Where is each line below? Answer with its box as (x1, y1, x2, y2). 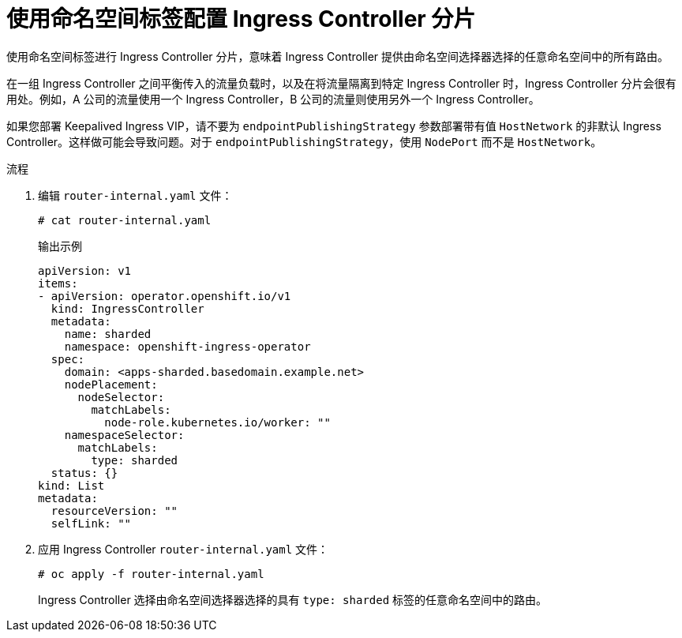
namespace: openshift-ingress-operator (64, 340, 311, 353)
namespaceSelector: (64, 428, 185, 441)
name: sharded (64, 327, 152, 340)
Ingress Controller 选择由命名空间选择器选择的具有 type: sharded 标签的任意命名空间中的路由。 (38, 592, 548, 606)
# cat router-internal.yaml (38, 213, 212, 227)
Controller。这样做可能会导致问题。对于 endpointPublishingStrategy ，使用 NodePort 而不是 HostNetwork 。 (6, 134, 602, 148)
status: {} (51, 466, 118, 479)
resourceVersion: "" (51, 504, 178, 517)
